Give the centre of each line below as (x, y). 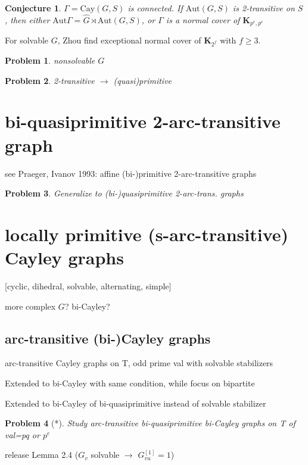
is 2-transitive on (264, 8)
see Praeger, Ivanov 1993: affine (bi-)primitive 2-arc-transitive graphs (131, 173)
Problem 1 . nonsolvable (50, 60)
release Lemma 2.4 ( (42, 455)
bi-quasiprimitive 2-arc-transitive (143, 121)
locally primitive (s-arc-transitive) (147, 234)
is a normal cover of (203, 19)
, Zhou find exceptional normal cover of (129, 40)
